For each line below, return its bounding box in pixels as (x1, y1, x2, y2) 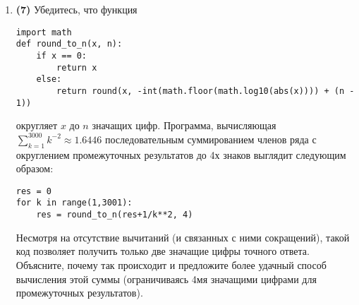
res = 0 (16, 186, 51, 196)
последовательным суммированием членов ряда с (104, 131, 317, 146)
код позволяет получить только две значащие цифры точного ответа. (16, 244, 310, 258)
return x (56, 62, 97, 73)
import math (16, 27, 72, 37)
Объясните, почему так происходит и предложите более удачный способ (16, 257, 327, 272)
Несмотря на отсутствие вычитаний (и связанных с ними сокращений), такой (16, 229, 350, 244)
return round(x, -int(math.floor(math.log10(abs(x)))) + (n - (56, 85, 355, 96)
